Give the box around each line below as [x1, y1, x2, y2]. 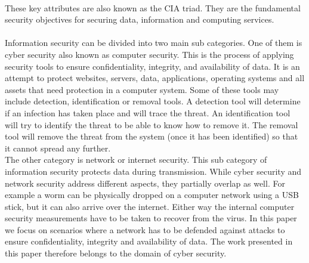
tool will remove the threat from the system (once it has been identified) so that [5, 130, 298, 143]
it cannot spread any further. [5, 141, 111, 154]
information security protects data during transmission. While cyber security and [5, 165, 301, 177]
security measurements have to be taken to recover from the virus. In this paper [5, 212, 297, 224]
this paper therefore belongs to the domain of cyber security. [5, 247, 227, 259]
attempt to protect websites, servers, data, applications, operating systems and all [5, 72, 305, 84]
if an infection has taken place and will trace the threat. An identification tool [5, 106, 291, 119]
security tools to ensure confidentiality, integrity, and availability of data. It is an [5, 60, 300, 72]
